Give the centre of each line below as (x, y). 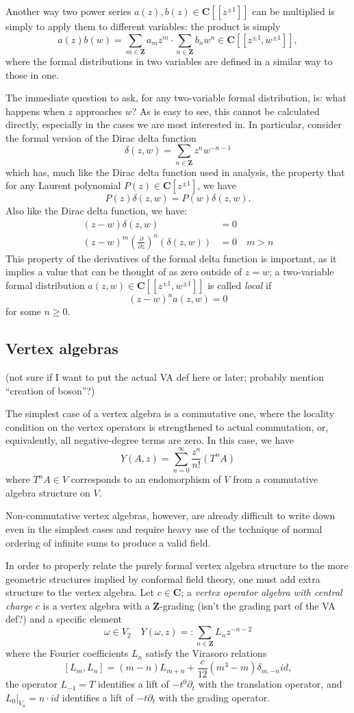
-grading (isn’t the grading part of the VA (248, 605)
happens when (35, 111)
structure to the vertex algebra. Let (80, 592)
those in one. (32, 74)
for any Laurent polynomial (63, 185)
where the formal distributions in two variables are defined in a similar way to (169, 61)
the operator (31, 684)
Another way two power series (68, 11)
